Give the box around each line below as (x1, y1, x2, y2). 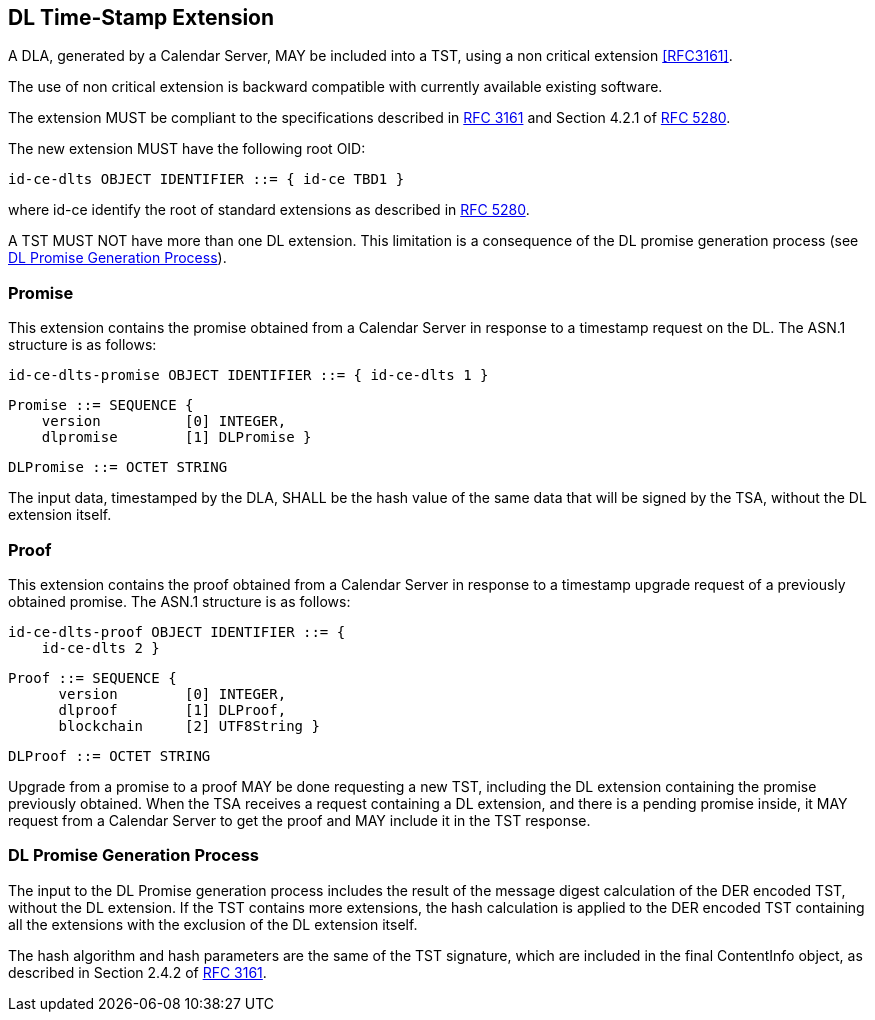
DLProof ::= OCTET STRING (8, 747, 211, 764)
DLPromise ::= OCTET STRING (8, 459, 228, 476)
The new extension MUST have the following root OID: (8, 140, 366, 158)
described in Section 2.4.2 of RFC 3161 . (8, 963, 267, 981)
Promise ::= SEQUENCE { (8, 397, 194, 414)
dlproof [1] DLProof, (58, 701, 287, 718)
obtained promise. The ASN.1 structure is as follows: (8, 592, 351, 610)
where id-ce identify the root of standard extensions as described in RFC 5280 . (8, 201, 530, 219)
